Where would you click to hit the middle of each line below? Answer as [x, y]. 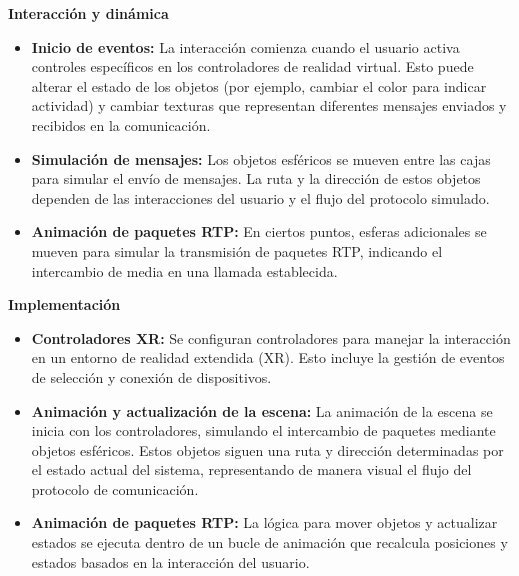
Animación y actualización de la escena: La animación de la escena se [262, 410]
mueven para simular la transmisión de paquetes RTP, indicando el [237, 250]
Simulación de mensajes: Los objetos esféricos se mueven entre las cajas [261, 158]
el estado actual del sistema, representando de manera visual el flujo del [251, 469]
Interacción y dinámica [88, 13]
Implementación [64, 304]
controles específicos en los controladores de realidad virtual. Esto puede [252, 66]
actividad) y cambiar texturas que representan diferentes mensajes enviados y [269, 105]
